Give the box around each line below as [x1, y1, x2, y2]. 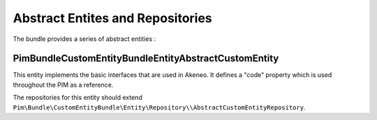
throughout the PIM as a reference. [13, 80, 114, 89]
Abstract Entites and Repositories [13, 10, 212, 26]
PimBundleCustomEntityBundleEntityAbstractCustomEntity [13, 53, 279, 65]
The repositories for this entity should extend [13, 94, 142, 102]
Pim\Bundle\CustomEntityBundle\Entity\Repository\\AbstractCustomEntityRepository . [13, 103, 306, 111]
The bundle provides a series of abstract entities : [13, 35, 156, 43]
